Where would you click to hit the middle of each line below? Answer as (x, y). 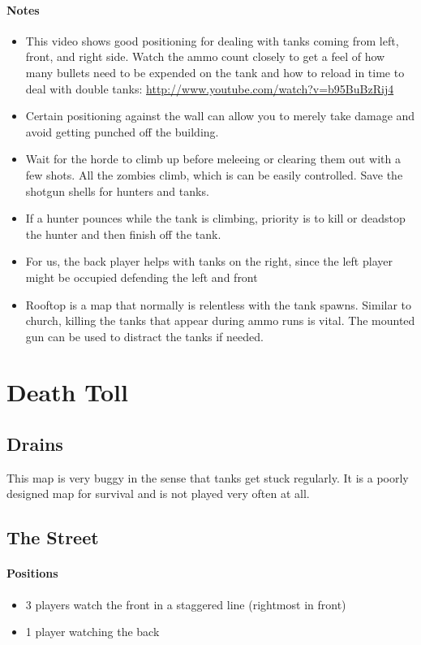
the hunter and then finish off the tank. (123, 234)
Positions (32, 573)
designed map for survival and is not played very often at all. (158, 493)
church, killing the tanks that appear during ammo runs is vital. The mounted (220, 320)
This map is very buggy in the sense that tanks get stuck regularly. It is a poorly (208, 477)
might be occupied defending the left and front (142, 277)
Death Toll (67, 392)
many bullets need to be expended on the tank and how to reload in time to (215, 72)
